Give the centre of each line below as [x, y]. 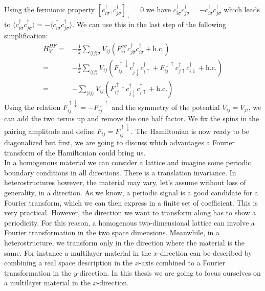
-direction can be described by [205, 252]
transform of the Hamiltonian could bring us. [75, 152]
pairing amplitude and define [49, 131]
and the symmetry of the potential [166, 107]
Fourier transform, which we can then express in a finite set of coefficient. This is [131, 202]
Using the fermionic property [50, 9]
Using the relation [32, 107]
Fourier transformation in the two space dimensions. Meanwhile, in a [112, 232]
